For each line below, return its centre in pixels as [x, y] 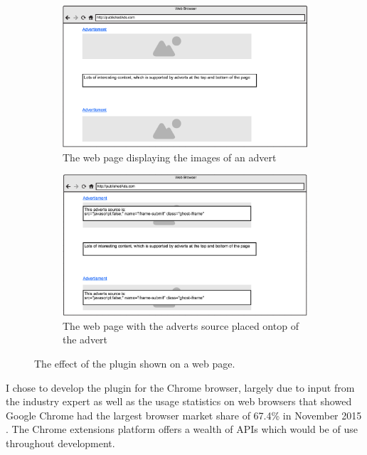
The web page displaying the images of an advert [170, 157]
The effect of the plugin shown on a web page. [135, 364]
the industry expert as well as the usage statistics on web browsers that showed [179, 401]
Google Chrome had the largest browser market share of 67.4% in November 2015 [184, 415]
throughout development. [60, 443]
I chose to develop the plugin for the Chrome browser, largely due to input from [180, 387]
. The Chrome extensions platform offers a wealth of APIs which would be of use [182, 429]
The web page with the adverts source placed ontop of [181, 325]
